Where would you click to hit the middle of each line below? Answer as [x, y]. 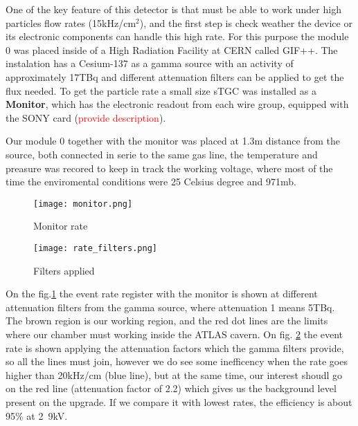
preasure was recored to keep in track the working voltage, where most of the [169, 168]
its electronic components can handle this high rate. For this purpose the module [177, 36]
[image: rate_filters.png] [95, 248]
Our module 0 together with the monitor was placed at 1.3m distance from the [173, 141]
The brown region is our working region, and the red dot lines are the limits [167, 321]
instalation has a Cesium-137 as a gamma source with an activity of [150, 63]
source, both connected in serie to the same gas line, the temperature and [162, 154]
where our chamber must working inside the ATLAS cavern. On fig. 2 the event [174, 334]
